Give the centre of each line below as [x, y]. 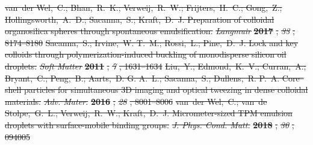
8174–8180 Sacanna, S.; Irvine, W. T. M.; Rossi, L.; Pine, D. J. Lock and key [152, 42]
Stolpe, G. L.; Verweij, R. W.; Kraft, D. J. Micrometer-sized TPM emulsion [149, 113]
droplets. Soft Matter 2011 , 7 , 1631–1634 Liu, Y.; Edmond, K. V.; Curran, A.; [156, 66]
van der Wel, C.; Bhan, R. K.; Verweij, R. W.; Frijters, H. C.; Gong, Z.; [144, 7]
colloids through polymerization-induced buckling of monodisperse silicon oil [146, 54]
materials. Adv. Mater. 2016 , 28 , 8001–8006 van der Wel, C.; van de [136, 101]
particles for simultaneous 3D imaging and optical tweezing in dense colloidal [166, 90]
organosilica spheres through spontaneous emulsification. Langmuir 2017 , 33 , [150, 31]
